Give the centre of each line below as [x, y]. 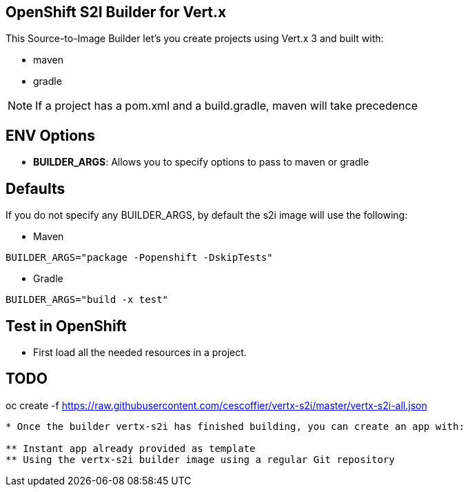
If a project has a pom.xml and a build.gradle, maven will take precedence [226, 106]
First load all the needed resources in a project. [140, 352]
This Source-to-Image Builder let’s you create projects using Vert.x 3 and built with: [195, 39]
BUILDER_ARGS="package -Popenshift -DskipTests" [139, 258]
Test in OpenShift [66, 326]
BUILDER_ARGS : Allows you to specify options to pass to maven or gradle [201, 162]
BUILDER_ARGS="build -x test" [87, 300]
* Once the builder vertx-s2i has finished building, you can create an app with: [235, 426]
